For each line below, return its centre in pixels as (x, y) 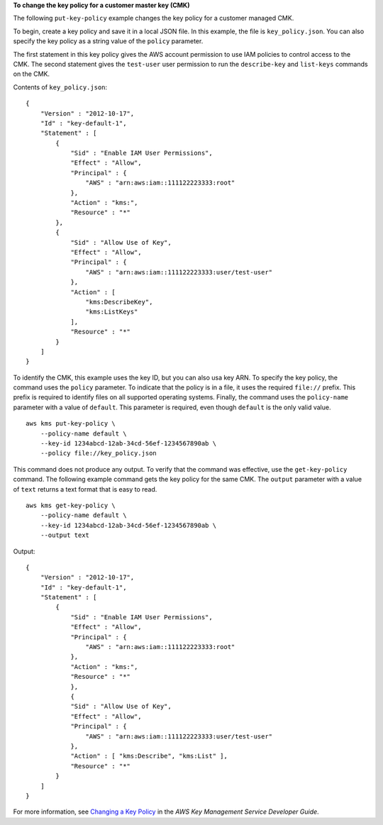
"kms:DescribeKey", (119, 302)
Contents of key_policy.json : (60, 87)
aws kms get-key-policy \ (71, 505)
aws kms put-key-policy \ (71, 423)
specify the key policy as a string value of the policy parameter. (108, 41)
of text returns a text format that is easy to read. (85, 489)
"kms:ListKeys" (112, 312)
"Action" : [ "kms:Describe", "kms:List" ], (149, 756)
